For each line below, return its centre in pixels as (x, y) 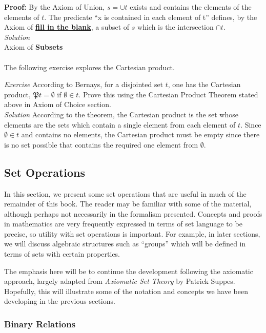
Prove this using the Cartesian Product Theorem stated (170, 94)
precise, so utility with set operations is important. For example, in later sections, (132, 233)
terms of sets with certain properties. (62, 254)
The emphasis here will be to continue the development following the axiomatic (129, 271)
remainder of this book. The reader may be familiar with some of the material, (128, 204)
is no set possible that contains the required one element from (101, 144)
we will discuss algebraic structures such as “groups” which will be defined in (125, 244)
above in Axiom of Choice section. (58, 104)
